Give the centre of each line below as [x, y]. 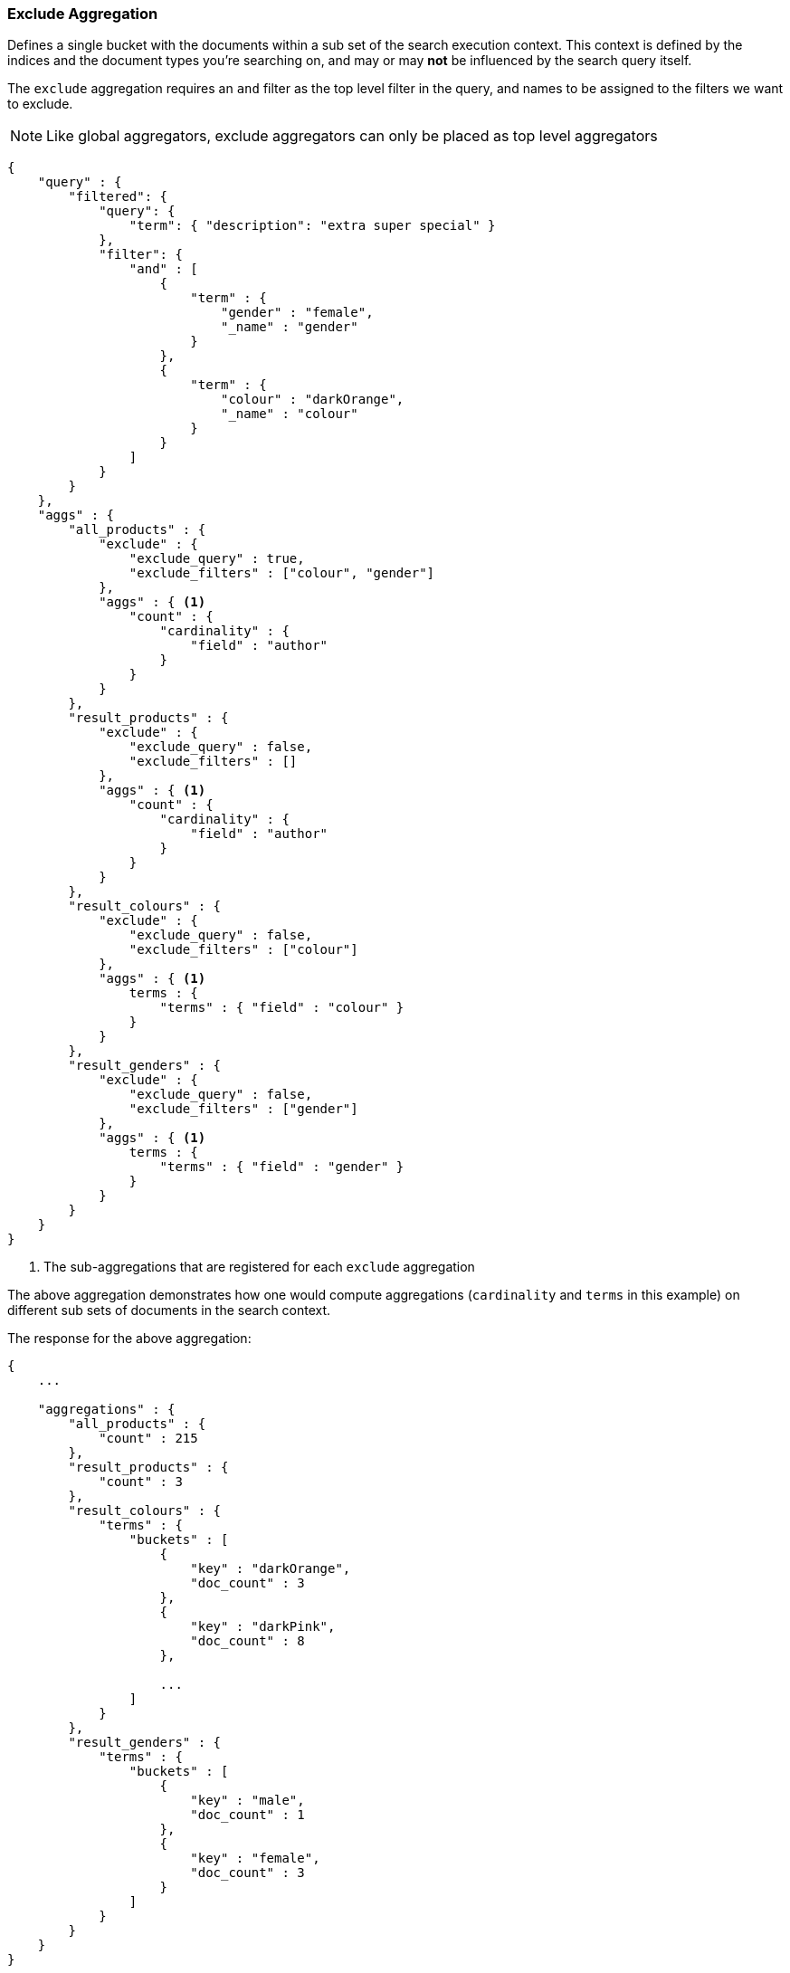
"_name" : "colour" [290, 414]
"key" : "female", [255, 1859]
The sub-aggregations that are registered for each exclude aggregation [259, 1267]
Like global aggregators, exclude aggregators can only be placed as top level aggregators [352, 136]
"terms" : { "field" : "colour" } [282, 1008]
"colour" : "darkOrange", [313, 400]
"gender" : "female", [297, 313]
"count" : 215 [148, 1439]
